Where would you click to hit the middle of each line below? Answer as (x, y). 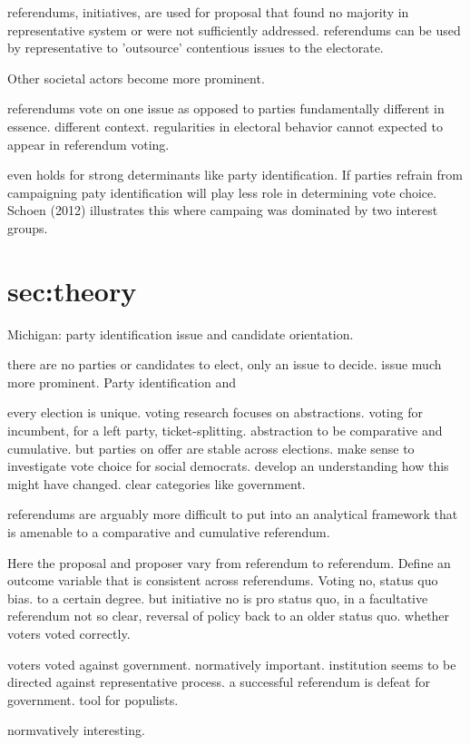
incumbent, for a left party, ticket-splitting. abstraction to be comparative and (225, 431)
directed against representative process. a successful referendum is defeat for (219, 682)
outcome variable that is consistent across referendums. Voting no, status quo (223, 580)
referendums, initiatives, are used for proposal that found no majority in (208, 12)
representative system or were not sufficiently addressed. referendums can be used (234, 29)
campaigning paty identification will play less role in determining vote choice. (222, 192)
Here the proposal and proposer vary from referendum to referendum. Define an (229, 562)
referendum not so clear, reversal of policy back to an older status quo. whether (229, 616)
